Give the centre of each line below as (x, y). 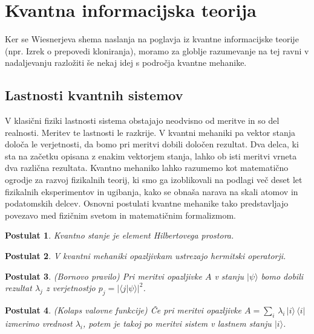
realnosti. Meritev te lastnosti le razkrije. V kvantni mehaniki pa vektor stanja (150, 132)
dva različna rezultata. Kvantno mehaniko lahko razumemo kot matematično (147, 168)
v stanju (229, 276)
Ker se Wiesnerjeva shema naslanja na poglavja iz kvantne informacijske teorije (152, 39)
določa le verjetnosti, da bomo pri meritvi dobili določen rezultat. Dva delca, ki (152, 144)
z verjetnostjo (70, 288)
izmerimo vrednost (39, 323)
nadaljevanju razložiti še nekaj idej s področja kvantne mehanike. (126, 63)
